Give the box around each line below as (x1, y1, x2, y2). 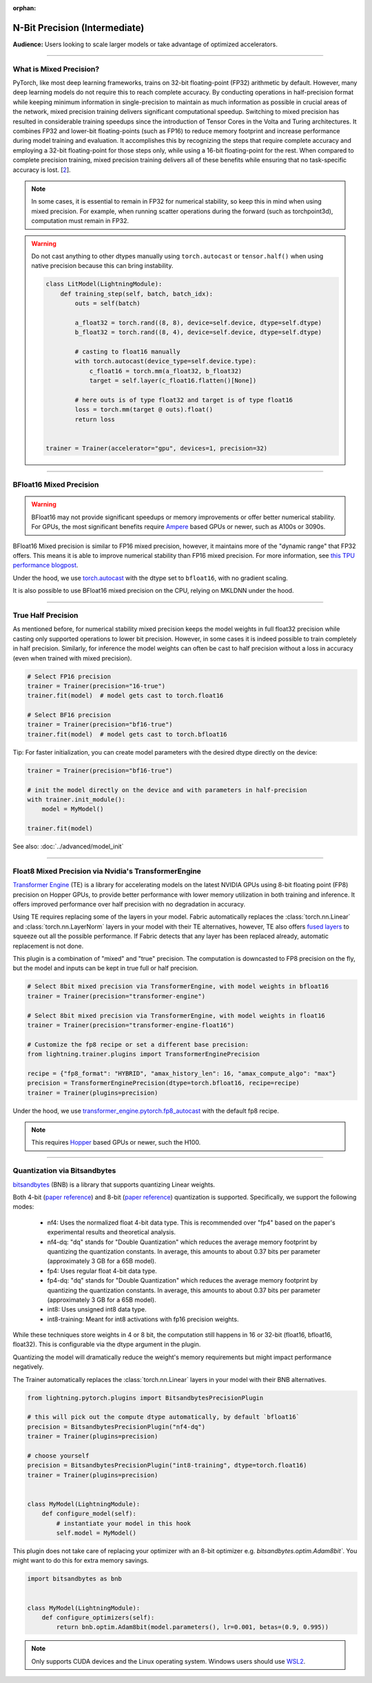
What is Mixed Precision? (12, 64, 100, 74)
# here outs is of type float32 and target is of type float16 (74, 396, 293, 404)
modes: (12, 1203, 34, 1211)
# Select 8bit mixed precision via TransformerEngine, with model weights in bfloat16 (27, 982, 329, 991)
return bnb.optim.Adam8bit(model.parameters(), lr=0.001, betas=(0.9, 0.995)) (56, 1623, 329, 1631)
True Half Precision (12, 610, 79, 620)
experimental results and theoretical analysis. (47, 1228, 176, 1236)
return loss (74, 415, 115, 423)
